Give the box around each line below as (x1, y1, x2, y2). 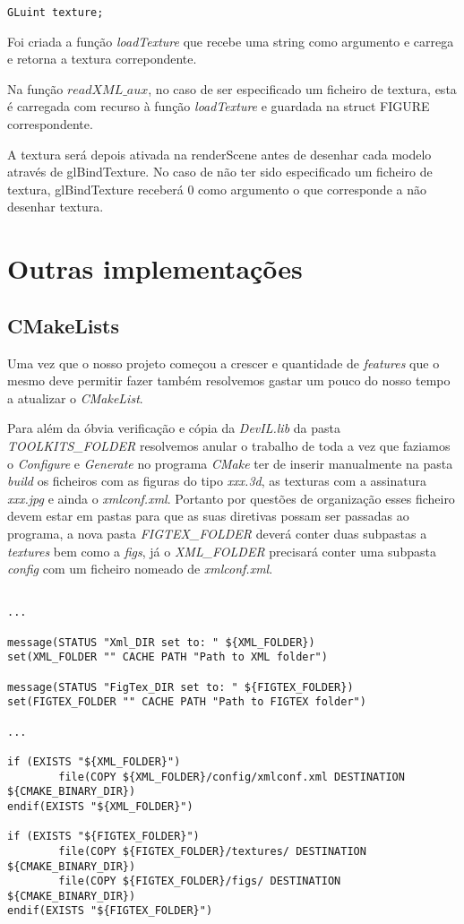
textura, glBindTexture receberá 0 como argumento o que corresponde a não (7, 179, 426, 198)
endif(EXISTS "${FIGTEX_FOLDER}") (7, 904, 213, 918)
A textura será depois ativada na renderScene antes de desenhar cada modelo (7, 144, 432, 163)
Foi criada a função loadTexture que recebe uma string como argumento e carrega (7, 31, 454, 50)
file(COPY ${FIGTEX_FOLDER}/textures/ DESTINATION (58, 844, 366, 858)
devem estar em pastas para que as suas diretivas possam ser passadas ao (7, 506, 409, 525)
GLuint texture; (7, 6, 104, 19)
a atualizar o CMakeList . (7, 388, 143, 407)
